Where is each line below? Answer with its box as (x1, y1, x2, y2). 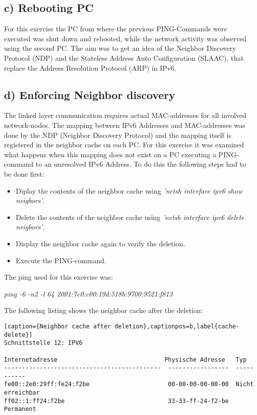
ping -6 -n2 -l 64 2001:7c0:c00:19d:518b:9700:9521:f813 (4, 288, 173, 299)
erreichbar (4, 389, 40, 397)
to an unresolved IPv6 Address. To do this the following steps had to (35, 159, 246, 169)
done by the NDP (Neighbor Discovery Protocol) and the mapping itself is (4, 129, 232, 140)
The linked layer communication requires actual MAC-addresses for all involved (4, 110, 247, 120)
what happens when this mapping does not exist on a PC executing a (4, 149, 216, 159)
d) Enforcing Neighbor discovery (4, 87, 175, 102)
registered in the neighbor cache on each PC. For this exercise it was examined (4, 139, 244, 150)
